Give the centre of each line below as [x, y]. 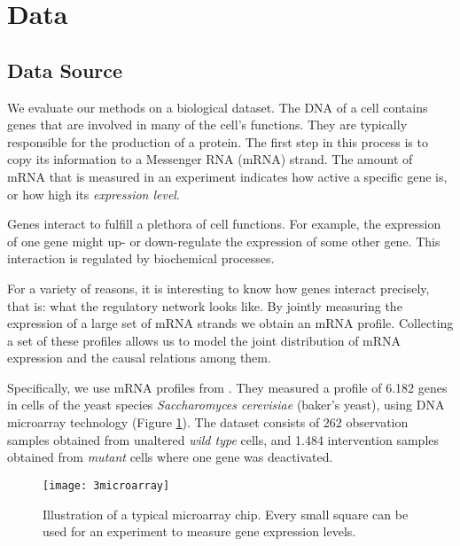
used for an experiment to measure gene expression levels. [199, 531]
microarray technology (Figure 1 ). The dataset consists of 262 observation [208, 422]
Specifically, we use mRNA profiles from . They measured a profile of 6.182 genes [227, 387]
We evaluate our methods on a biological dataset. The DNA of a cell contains [218, 107]
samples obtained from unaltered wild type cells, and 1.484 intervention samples [223, 439]
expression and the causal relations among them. [139, 358]
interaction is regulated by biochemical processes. [141, 258]
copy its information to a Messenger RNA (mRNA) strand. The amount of [210, 159]
